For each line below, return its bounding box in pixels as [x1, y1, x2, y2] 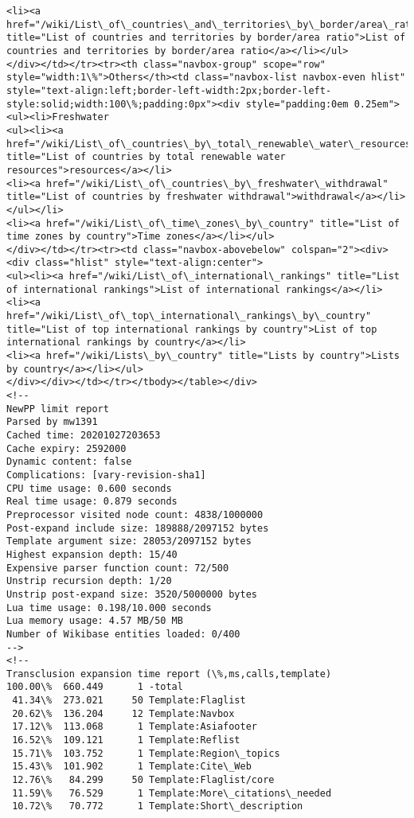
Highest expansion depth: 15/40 [6, 548, 178, 560]
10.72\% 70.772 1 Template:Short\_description [12, 800, 303, 812]
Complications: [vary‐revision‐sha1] [6, 469, 206, 481]
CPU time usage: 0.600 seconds [6, 482, 172, 494]
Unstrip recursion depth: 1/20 [6, 575, 172, 587]
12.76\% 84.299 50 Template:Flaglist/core [12, 774, 275, 786]
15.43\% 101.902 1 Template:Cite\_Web [12, 761, 252, 773]
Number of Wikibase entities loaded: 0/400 [6, 628, 240, 640]
